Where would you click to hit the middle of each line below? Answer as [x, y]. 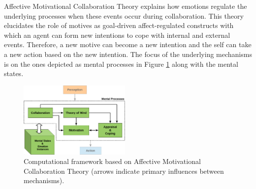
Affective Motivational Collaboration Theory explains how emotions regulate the [126, 6]
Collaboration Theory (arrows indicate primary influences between [124, 171]
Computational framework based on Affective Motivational [112, 161]
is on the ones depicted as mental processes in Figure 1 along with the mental [121, 64]
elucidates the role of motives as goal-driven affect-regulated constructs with [119, 25]
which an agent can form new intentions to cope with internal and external [117, 35]
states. [14, 73]
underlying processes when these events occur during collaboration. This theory [124, 15]
